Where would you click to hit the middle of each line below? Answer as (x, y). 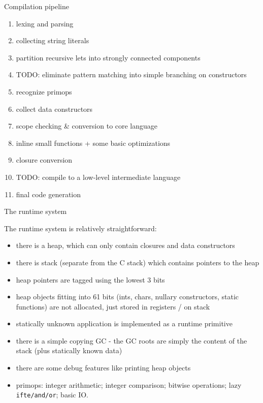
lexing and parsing (45, 23)
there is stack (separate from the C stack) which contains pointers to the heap (138, 262)
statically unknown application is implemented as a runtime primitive (124, 323)
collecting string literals (53, 40)
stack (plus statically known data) (69, 350)
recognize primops (44, 91)
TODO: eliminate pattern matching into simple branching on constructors (131, 74)
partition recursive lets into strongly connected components (108, 57)
